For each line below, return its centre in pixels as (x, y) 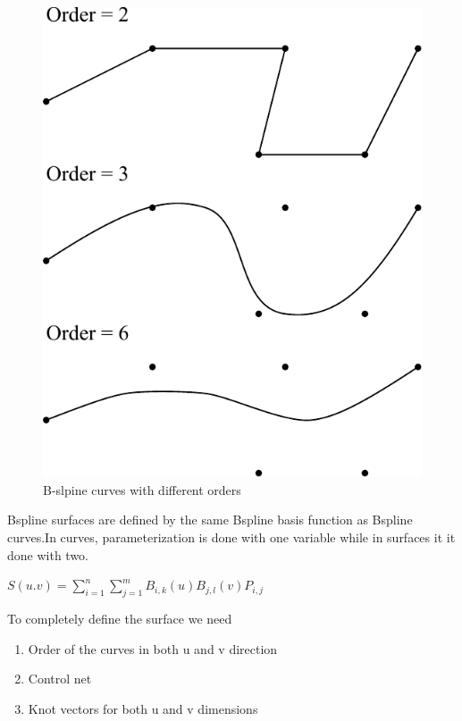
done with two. (48, 554)
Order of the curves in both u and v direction (153, 648)
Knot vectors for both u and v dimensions (143, 708)
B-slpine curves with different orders (142, 489)
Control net (60, 679)
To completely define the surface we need (120, 618)
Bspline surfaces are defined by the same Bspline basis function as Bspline (210, 520)
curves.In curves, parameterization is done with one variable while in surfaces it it (231, 537)
